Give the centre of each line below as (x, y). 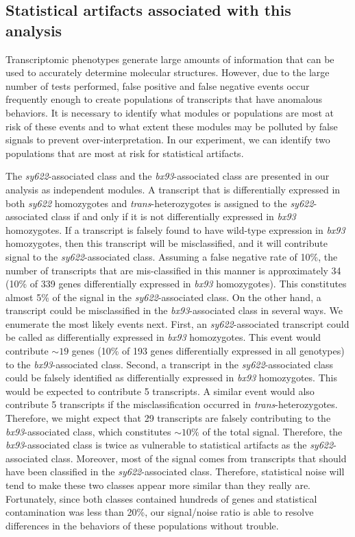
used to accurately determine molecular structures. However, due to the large (168, 72)
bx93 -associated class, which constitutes (88, 431)
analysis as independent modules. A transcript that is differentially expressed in (173, 189)
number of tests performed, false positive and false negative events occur (158, 85)
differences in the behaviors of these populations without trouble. (142, 525)
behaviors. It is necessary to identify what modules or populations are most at (170, 112)
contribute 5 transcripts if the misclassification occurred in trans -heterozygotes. (172, 404)
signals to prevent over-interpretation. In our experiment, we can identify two (168, 140)
